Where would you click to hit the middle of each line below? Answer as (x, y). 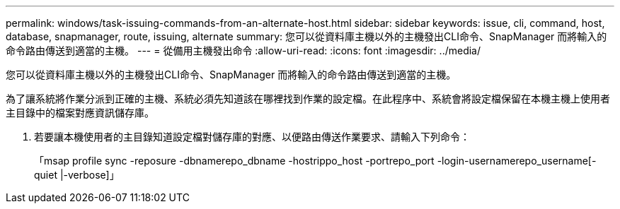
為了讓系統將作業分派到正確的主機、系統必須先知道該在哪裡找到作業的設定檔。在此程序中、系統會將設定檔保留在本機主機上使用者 (308, 98)
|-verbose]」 (90, 175)
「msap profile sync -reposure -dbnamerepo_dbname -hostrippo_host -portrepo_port (234, 161)
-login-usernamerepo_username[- (517, 161)
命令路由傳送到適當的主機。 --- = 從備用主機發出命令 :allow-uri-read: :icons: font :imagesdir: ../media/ (243, 50)
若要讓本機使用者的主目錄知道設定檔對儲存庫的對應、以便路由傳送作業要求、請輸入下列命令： (252, 137)
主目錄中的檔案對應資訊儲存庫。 (80, 113)
